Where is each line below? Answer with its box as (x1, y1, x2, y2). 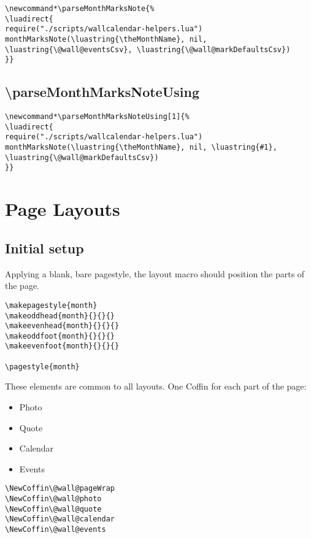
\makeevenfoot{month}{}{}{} (5, 342, 120, 351)
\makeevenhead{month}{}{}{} (5, 321, 120, 331)
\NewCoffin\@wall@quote (5, 504, 102, 513)
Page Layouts (5, 196, 120, 221)
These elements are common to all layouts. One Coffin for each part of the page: (5, 380, 307, 393)
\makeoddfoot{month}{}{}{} (5, 331, 115, 340)
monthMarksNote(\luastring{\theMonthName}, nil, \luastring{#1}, (5, 143, 277, 152)
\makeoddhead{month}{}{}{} (5, 311, 115, 320)
